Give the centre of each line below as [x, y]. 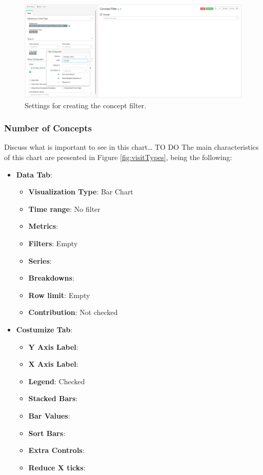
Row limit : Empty [59, 295]
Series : [40, 260]
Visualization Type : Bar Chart [81, 192]
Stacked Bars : [53, 398]
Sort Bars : [47, 433]
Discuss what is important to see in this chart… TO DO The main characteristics [131, 147]
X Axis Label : [53, 364]
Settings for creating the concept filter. [86, 105]
